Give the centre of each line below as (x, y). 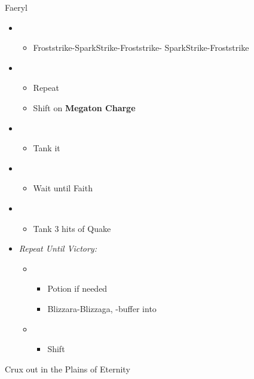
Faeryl (16, 7)
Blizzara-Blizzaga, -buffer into (102, 308)
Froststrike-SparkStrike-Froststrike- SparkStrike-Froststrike (141, 48)
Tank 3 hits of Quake (72, 228)
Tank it (47, 148)
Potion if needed (77, 288)
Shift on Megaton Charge (84, 107)
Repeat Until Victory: (58, 248)
